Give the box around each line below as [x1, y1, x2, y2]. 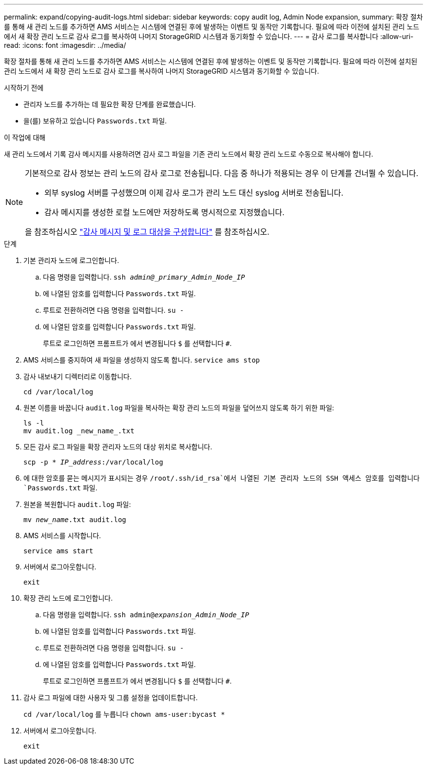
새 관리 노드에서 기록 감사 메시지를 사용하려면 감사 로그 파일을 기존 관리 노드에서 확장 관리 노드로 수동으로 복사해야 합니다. [4, 150, 373, 158]
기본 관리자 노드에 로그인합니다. [23, 256, 119, 264]
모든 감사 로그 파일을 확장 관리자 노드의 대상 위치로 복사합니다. [23, 443, 213, 451]
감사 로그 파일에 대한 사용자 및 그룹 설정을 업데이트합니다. [23, 693, 198, 702]
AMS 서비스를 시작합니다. [23, 531, 101, 540]
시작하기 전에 [4, 83, 44, 92]
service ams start [23, 547, 94, 555]
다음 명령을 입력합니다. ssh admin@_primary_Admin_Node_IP [43, 273, 245, 281]
